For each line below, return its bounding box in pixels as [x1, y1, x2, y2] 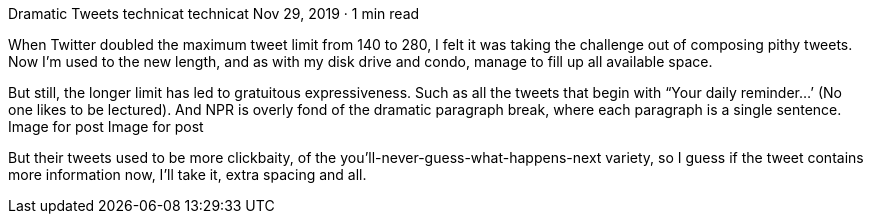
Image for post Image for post [8, 118, 204, 135]
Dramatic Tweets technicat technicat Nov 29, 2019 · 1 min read [8, 5, 420, 22]
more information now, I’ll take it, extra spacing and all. [8, 166, 367, 183]
